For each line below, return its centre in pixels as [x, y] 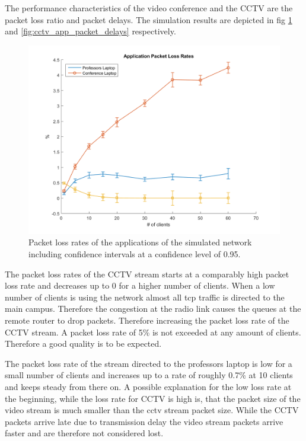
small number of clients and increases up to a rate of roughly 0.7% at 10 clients [149, 375]
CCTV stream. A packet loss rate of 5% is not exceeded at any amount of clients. [153, 332]
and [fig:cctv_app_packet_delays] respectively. [90, 31]
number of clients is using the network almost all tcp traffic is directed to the [145, 297]
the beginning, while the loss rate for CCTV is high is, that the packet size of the [153, 398]
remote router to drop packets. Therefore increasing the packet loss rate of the [147, 320]
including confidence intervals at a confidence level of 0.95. [135, 253]
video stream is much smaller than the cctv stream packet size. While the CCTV [152, 410]
